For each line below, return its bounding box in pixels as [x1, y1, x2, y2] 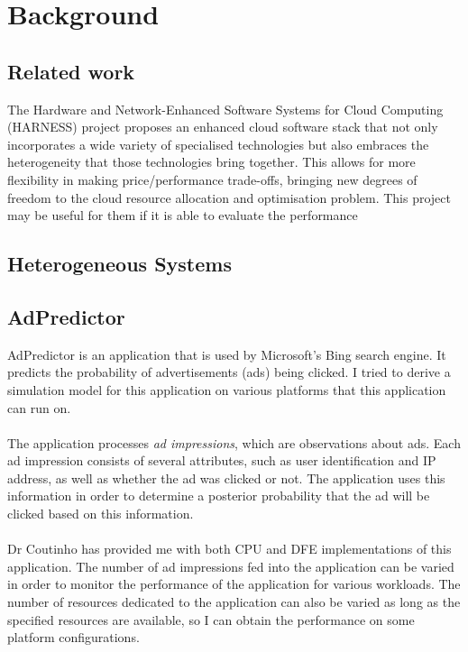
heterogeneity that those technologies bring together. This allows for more [7, 152, 416, 171]
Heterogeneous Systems [7, 250, 232, 278]
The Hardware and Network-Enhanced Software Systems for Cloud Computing [7, 99, 444, 118]
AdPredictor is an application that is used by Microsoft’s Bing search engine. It [7, 344, 446, 363]
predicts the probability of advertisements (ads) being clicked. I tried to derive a [7, 363, 451, 381]
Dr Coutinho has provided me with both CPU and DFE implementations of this [7, 539, 452, 558]
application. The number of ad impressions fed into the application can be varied [7, 556, 454, 575]
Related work [7, 57, 135, 85]
